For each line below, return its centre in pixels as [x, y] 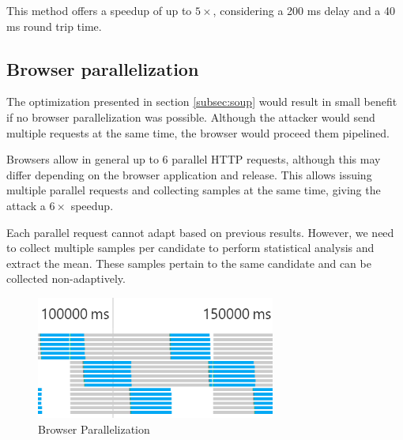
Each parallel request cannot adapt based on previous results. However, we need [200, 232]
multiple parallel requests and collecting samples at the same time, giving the [194, 190]
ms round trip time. [54, 26]
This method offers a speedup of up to [99, 10]
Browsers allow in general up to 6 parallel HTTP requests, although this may [194, 159]
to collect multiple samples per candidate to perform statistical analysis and [190, 248]
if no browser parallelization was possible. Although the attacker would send [191, 117]
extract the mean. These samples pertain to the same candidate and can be [189, 263]
